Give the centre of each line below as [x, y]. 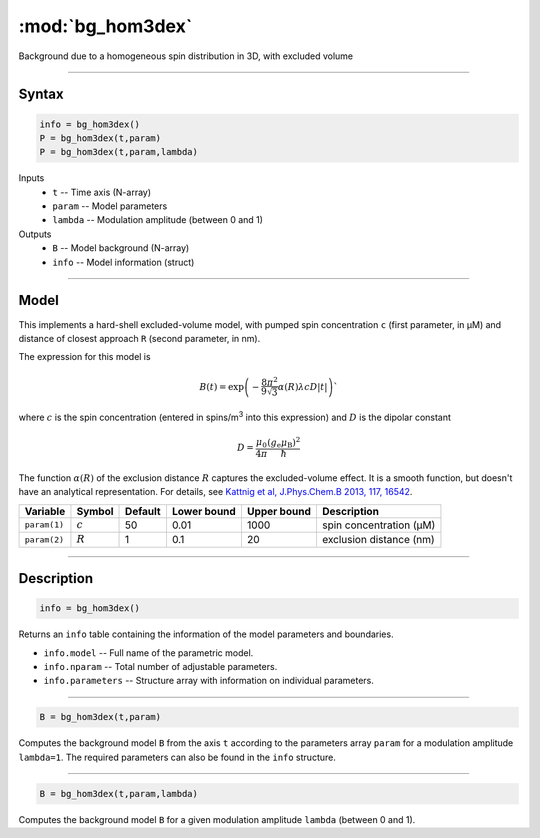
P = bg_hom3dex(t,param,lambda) [119, 152]
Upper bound [279, 511]
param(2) [44, 539]
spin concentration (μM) [378, 525]
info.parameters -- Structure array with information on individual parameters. [208, 681]
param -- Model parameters [110, 206]
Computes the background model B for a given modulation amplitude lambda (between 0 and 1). [217, 819]
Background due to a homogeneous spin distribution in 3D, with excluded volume [186, 56]
